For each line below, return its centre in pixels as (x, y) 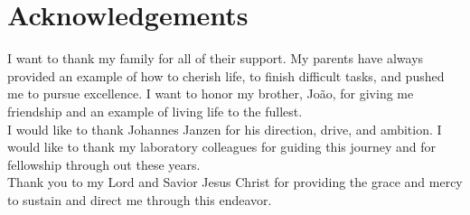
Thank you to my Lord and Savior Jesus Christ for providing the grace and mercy (235, 182)
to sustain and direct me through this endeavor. (140, 199)
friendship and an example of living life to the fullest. (155, 111)
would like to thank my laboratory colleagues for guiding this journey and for (222, 147)
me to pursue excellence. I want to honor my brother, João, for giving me (211, 93)
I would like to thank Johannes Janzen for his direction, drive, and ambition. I (225, 129)
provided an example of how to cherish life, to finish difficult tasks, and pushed (226, 75)
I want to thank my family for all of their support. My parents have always (216, 58)
